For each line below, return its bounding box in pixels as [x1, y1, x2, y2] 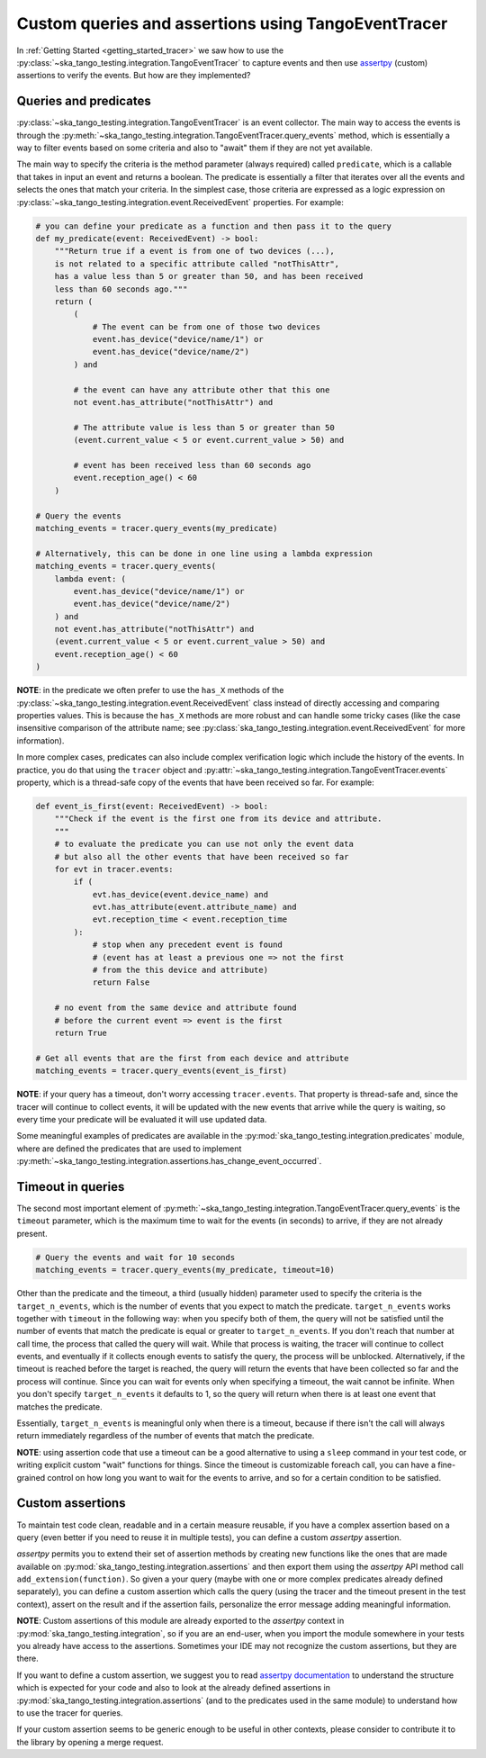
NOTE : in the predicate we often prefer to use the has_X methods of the [16, 685, 284, 696]
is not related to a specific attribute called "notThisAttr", [54, 258, 340, 269]
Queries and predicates [16, 94, 152, 109]
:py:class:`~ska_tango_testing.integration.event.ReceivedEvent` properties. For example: [16, 196, 344, 207]
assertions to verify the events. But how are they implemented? [16, 70, 251, 81]
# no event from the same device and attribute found [54, 1003, 297, 1013]
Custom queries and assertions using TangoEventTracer [16, 14, 448, 33]
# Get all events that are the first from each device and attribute [35, 1053, 349, 1063]
